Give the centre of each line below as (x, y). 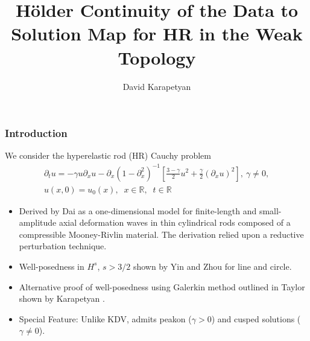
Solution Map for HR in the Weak (157, 33)
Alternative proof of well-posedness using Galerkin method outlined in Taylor (162, 286)
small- (270, 210)
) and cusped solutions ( (256, 318)
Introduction (36, 133)
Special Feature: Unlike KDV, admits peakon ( (105, 318)
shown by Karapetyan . (62, 298)
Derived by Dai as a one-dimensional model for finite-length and (138, 210)
